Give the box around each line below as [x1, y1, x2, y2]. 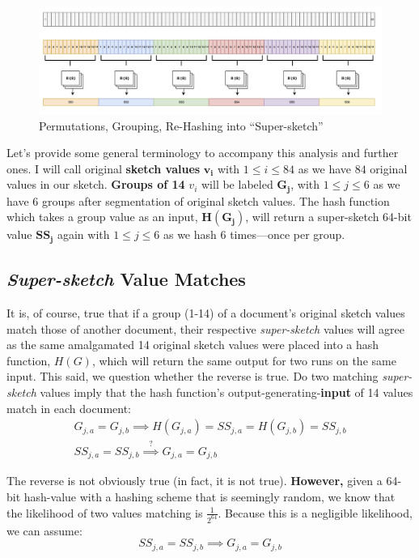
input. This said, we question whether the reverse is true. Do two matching [6, 368, 379, 385]
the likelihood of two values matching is [6, 504, 203, 521]
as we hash [163, 226, 217, 243]
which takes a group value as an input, [6, 208, 198, 225]
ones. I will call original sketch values [6, 160, 201, 177]
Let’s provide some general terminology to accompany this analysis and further [6, 144, 399, 161]
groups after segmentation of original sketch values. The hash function [41, 192, 390, 209]
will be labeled [201, 176, 273, 193]
